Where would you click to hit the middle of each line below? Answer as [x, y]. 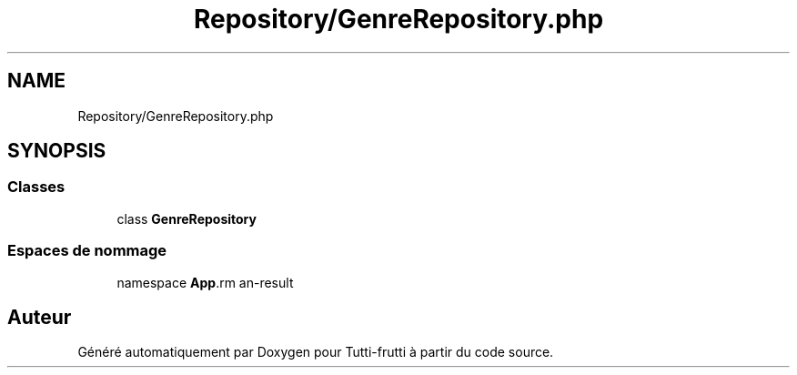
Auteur [40, 317]
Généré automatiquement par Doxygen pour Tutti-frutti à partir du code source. [316, 352]
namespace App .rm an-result [205, 282]
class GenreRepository [187, 218]
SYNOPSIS [57, 151]
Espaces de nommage [87, 251]
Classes [36, 187]
